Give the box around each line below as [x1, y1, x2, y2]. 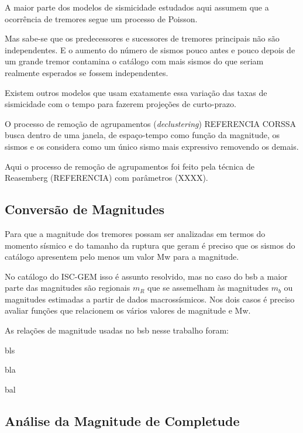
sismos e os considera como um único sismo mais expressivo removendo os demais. [5, 140, 299, 152]
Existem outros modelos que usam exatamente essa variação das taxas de [5, 86, 267, 98]
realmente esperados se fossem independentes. [5, 66, 168, 78]
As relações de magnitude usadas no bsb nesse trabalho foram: [5, 324, 229, 336]
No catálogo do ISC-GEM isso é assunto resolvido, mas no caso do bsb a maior [5, 270, 288, 282]
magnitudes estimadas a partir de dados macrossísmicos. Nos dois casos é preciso [5, 293, 295, 305]
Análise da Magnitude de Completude [5, 411, 240, 429]
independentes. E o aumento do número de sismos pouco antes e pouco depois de [5, 43, 295, 56]
